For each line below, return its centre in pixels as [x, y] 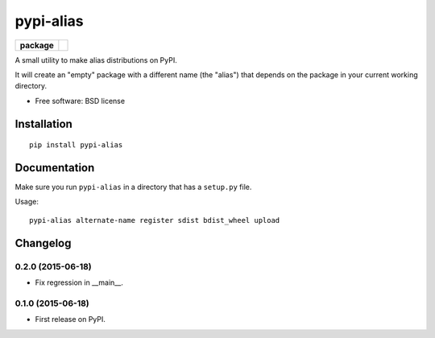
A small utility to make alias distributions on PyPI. [96, 60]
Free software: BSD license [80, 101]
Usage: [27, 202]
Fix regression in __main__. [79, 282]
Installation [43, 124]
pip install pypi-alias [76, 145]
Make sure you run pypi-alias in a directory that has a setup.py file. [133, 187]
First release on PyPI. [70, 319]
